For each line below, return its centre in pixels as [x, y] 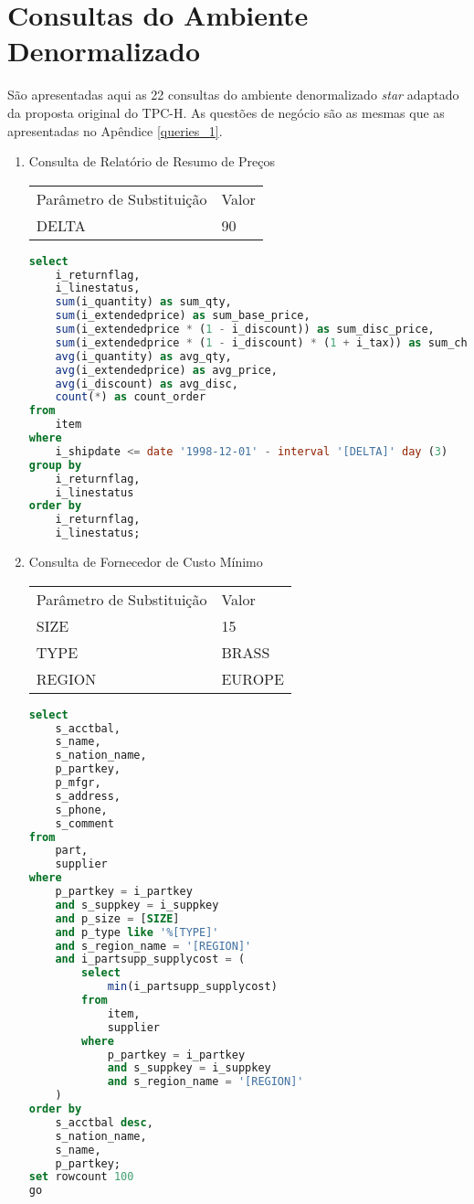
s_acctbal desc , [104, 1122]
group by [55, 465]
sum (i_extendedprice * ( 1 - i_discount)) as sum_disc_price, [245, 330]
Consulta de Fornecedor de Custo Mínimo [146, 562]
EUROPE [253, 678]
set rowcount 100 [81, 1177]
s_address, [88, 796]
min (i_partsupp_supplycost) [192, 987]
